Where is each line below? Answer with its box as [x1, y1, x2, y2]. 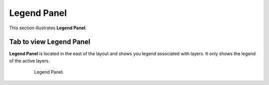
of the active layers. [9, 58, 50, 64]
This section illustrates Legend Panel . [9, 25, 87, 31]
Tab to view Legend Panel [9, 38, 91, 46]
